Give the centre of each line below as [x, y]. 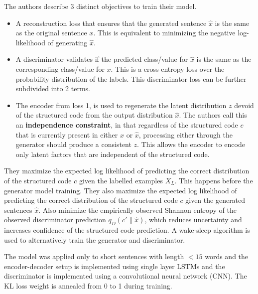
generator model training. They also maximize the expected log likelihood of [121, 190]
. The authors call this [213, 115]
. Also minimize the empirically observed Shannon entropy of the [137, 210]
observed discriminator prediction [55, 220]
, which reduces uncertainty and [193, 220]
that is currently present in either [67, 134]
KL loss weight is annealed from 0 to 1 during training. [88, 286]
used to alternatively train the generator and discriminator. [95, 239]
